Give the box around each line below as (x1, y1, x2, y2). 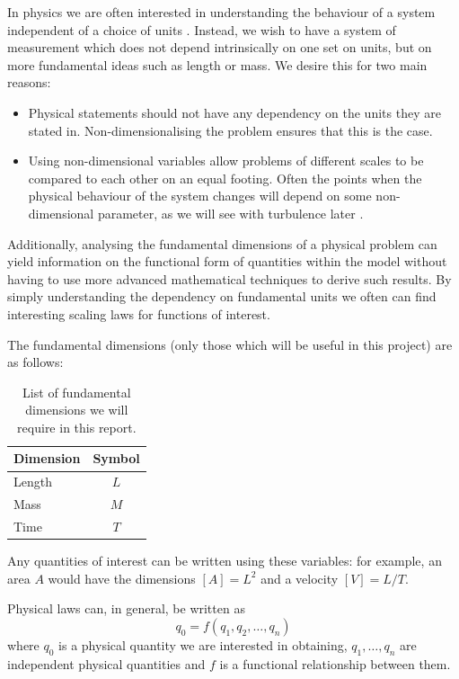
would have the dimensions (48, 568, 196, 587)
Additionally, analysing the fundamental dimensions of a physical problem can (7, 234, 437, 253)
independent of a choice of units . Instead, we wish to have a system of (7, 20, 396, 39)
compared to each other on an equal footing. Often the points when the (28, 168, 422, 187)
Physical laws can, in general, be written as (7, 599, 245, 618)
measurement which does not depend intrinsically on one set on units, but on (7, 38, 432, 57)
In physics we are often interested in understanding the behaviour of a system (7, 3, 436, 21)
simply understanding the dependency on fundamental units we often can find (7, 287, 437, 306)
